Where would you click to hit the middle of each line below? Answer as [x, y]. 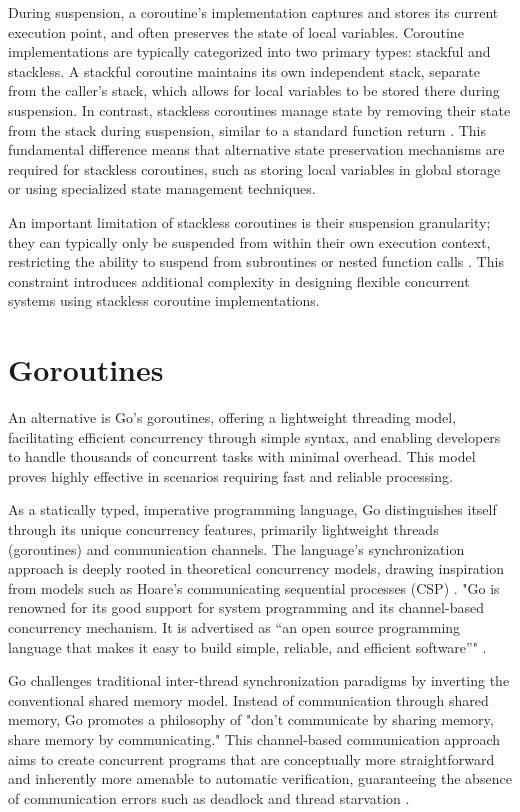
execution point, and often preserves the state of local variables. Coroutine [236, 31]
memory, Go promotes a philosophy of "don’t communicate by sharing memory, [251, 719]
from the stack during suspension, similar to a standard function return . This [247, 129]
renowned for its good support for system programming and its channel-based [246, 607]
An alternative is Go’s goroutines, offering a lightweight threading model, [232, 417]
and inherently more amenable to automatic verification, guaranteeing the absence [260, 778]
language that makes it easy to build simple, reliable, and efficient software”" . [247, 646]
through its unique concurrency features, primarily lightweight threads [223, 529]
